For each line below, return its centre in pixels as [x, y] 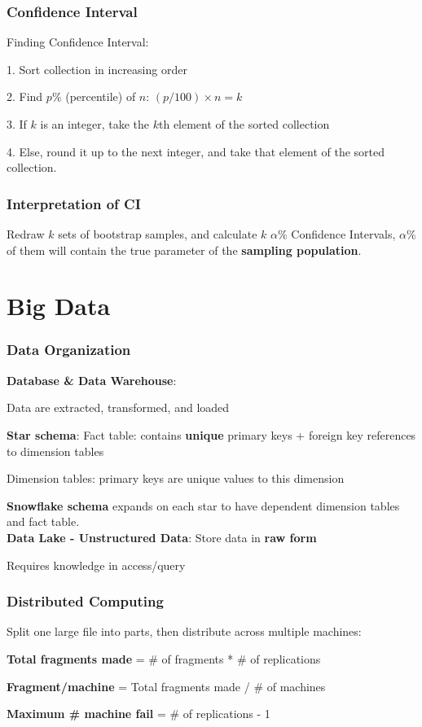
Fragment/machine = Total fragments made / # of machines [166, 686]
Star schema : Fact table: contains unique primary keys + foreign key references [211, 434]
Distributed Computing [85, 601]
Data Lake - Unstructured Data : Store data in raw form [162, 537]
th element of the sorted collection [244, 124]
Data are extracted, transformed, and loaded [118, 407]
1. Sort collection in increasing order [97, 69]
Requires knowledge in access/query [96, 565]
